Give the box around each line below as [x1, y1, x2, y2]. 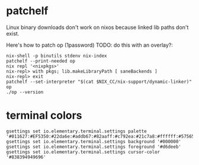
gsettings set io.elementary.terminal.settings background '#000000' [6, 138, 182, 144]
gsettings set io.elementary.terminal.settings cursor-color [6, 149, 161, 155]
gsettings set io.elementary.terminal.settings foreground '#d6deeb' [6, 144, 182, 150]
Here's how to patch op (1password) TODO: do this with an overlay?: [6, 41, 173, 48]
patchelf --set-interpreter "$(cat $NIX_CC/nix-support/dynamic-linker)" [6, 79, 192, 85]
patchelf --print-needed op [6, 58, 76, 64]
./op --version [6, 89, 44, 95]
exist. [6, 30, 20, 37]
